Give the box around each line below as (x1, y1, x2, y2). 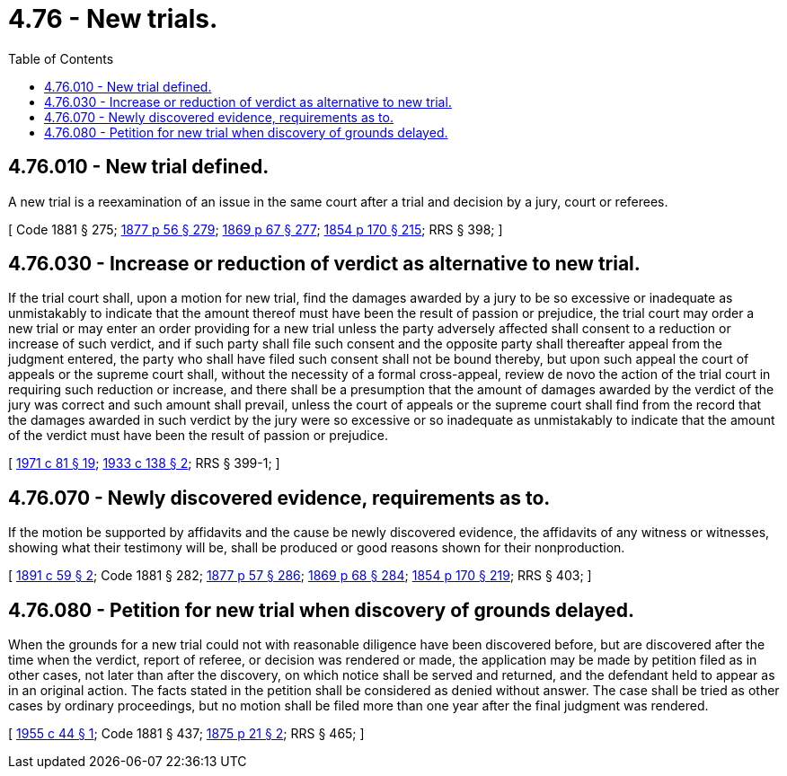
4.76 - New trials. (8, 4, 218, 34)
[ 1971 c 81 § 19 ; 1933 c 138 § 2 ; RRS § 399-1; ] (8, 455, 280, 472)
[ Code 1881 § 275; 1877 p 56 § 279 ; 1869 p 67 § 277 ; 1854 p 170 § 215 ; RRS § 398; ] (8, 221, 503, 237)
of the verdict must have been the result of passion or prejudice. (8, 428, 388, 444)
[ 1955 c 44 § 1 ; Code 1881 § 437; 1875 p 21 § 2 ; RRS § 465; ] (8, 726, 365, 742)
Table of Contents (8, 50, 114, 66)
